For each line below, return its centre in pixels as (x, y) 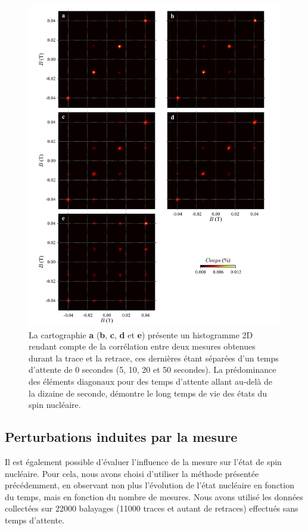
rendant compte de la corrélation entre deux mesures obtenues (142, 346)
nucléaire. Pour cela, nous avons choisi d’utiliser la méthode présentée (132, 473)
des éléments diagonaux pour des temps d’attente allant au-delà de (151, 381)
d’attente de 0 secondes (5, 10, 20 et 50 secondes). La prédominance (153, 370)
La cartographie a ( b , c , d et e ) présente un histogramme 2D (141, 334)
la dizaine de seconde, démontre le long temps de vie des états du (148, 393)
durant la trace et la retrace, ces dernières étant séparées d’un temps (154, 358)
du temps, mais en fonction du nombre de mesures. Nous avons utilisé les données (154, 496)
